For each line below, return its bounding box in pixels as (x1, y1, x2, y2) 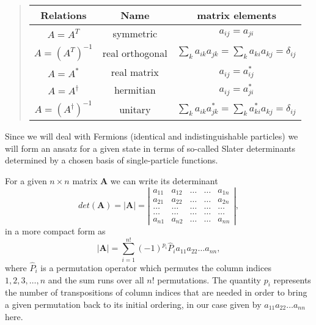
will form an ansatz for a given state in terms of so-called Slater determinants (5, 141, 295, 154)
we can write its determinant (110, 174, 218, 187)
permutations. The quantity (157, 273, 262, 286)
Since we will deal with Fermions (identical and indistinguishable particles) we (5, 130, 298, 142)
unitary (119, 102, 151, 116)
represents (273, 273, 311, 286)
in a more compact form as (5, 225, 106, 237)
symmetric (112, 26, 158, 40)
